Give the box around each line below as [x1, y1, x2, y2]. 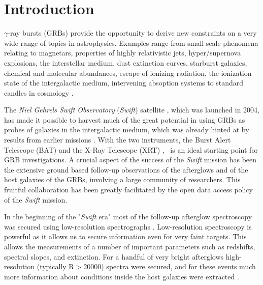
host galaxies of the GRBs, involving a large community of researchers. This [4, 174, 241, 185]
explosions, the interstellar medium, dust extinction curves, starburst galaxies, [4, 57, 247, 68]
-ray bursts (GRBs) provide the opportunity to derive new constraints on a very [8, 27, 257, 38]
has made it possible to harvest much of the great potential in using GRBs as [4, 114, 245, 125]
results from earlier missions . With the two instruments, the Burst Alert [4, 134, 231, 145]
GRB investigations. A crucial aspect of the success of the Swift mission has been [4, 154, 257, 165]
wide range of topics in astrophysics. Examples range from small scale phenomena [4, 37, 258, 48]
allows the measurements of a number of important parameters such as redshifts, [4, 241, 255, 251]
